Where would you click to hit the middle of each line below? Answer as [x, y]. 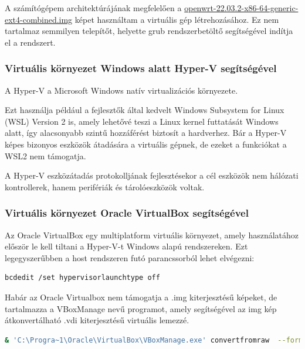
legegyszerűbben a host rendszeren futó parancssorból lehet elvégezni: [130, 257]
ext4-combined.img [39, 19]
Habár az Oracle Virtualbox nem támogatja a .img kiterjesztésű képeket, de [141, 297]
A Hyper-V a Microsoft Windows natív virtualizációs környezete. [121, 90]
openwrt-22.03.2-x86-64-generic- [241, 8]
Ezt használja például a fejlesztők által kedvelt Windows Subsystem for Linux [145, 110]
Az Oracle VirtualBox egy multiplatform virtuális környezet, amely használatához [152, 235]
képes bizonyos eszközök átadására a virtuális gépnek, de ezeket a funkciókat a [146, 144]
